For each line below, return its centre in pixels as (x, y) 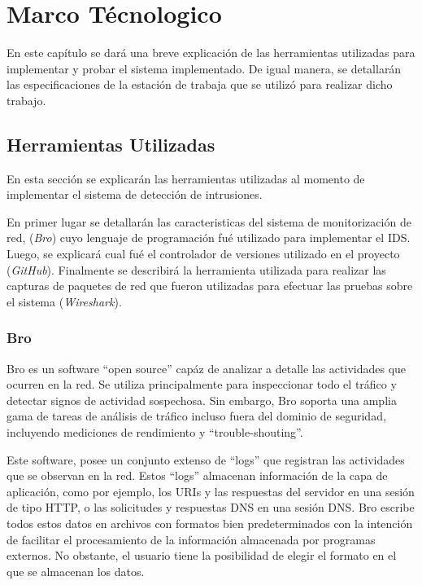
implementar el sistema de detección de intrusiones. (135, 194)
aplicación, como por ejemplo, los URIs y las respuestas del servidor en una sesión (211, 491)
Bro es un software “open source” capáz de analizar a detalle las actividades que (207, 368)
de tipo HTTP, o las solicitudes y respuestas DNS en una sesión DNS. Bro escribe (211, 507)
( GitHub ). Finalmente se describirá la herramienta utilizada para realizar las (196, 269)
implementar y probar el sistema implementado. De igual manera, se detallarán (204, 68)
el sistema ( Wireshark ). (64, 301)
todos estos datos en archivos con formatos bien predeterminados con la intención (210, 523)
